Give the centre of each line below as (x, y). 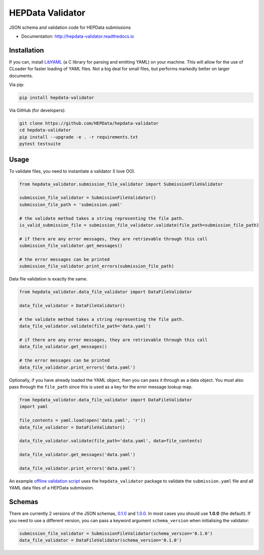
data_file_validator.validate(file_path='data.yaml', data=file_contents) (111, 441)
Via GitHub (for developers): (37, 110)
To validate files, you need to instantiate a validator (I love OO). (72, 171)
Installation (26, 50)
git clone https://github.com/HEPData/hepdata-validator (89, 123)
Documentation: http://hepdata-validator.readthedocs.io (78, 36)
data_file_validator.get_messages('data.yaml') (77, 455)
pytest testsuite (40, 144)
